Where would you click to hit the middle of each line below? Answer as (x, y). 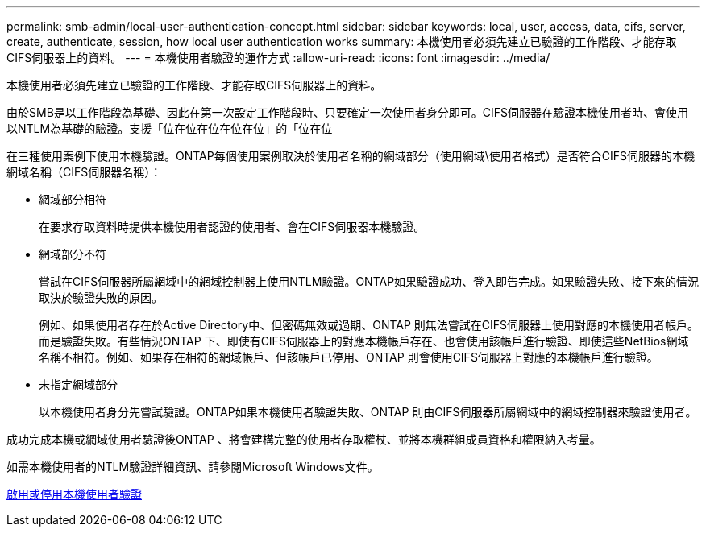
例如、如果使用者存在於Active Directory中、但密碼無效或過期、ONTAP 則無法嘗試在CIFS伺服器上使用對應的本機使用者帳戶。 (369, 325)
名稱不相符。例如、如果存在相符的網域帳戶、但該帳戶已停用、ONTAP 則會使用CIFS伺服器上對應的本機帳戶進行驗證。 (349, 357)
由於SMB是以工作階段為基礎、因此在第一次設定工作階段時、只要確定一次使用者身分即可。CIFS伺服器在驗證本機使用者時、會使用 (348, 112)
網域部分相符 (73, 199)
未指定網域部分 (78, 384)
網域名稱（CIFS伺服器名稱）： (84, 172)
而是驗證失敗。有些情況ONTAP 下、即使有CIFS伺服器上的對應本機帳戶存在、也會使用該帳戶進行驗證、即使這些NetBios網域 (364, 341)
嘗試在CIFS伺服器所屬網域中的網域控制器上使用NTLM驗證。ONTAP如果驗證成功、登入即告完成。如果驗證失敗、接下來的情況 (369, 281)
